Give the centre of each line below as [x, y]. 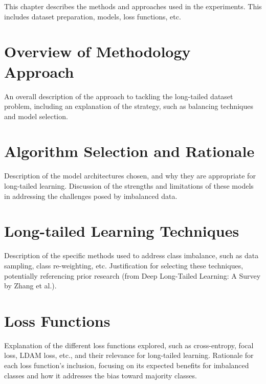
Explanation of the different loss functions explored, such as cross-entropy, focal [129, 345]
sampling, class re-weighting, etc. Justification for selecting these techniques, [124, 265]
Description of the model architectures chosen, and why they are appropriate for [130, 176]
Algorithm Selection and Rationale [129, 151]
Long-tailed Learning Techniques [122, 231]
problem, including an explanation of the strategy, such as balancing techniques [129, 106]
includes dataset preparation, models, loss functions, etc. [93, 16]
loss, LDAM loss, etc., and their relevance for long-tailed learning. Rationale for [129, 355]
